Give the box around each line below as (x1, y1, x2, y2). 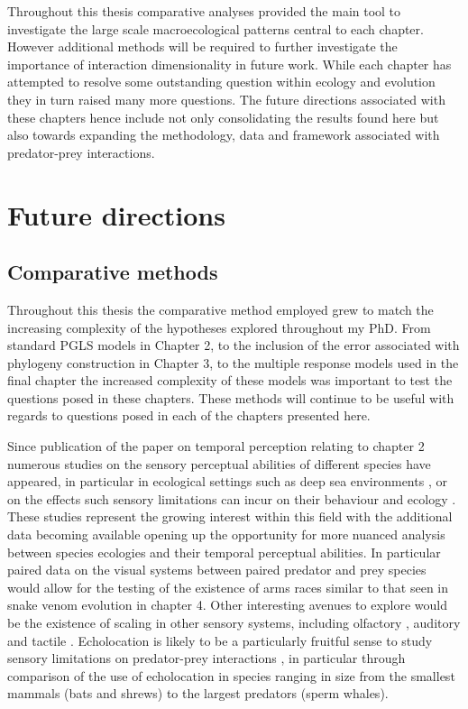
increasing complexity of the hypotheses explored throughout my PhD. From (7, 318, 431, 336)
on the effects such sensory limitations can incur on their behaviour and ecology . (7, 489, 456, 508)
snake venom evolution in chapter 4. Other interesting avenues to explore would (7, 595, 448, 614)
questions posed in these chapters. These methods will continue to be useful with (7, 388, 454, 407)
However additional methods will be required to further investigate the (7, 37, 398, 56)
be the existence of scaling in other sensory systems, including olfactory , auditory (7, 613, 461, 632)
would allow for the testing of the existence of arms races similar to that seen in (7, 577, 449, 596)
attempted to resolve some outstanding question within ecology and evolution (7, 72, 436, 91)
